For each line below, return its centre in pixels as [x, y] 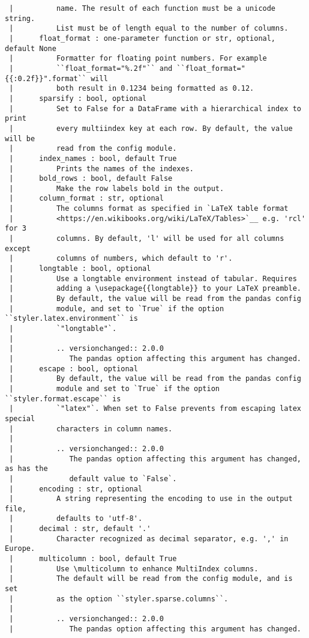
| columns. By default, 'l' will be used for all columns [147, 239]
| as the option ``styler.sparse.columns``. [119, 599]
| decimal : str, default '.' [80, 529]
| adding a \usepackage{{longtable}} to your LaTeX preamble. [155, 289]
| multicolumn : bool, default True [93, 559]
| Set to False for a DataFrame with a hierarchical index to [155, 108]
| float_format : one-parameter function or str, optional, [142, 38]
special [20, 418]
